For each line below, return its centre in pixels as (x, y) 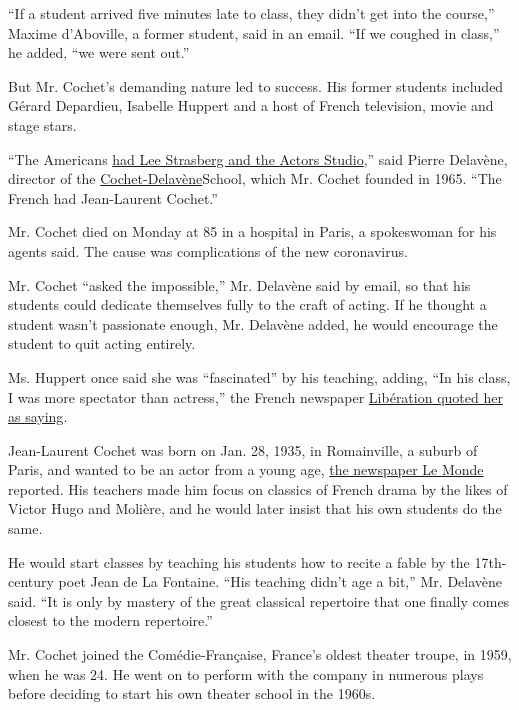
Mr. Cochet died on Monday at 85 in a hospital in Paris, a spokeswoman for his (252, 231)
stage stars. (42, 124)
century (31, 581)
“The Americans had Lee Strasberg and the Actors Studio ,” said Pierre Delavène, (258, 158)
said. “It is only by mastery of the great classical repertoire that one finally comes (259, 600)
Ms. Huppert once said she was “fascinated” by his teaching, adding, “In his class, (259, 376)
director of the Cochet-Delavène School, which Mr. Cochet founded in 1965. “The (255, 178)
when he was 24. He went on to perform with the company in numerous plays (246, 673)
